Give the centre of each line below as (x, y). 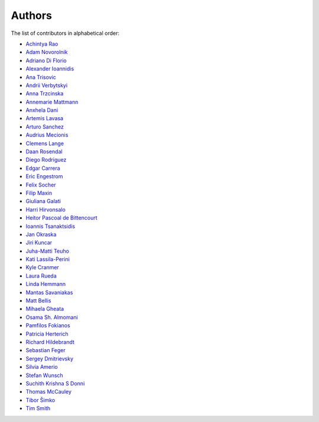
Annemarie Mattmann (52, 102)
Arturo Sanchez (45, 127)
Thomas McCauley (49, 392)
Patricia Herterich (47, 334)
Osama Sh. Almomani (52, 317)
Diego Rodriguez (46, 160)
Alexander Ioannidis (50, 69)
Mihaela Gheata (45, 309)
